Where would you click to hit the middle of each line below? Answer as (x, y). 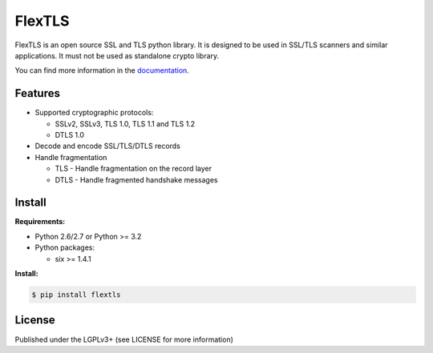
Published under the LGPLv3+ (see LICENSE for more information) (124, 339)
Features (37, 93)
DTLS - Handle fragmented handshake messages (136, 179)
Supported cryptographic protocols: (94, 113)
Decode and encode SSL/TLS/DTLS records (107, 146)
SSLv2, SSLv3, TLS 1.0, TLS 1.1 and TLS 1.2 (125, 123)
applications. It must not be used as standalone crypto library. (117, 55)
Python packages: (65, 247)
